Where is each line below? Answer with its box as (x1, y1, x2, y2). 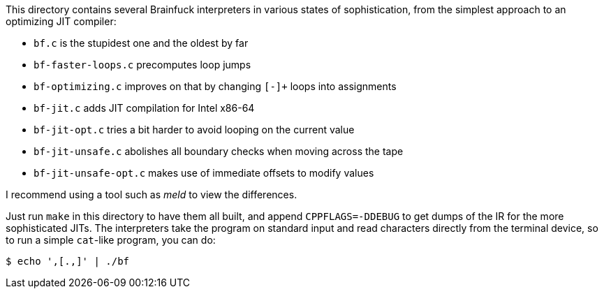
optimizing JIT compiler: (6, 15, 117, 27)
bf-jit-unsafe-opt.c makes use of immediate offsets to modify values (34, 167, 374, 179)
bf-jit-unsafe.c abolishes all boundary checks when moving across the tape (34, 145, 404, 157)
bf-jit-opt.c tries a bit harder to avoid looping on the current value (34, 124, 355, 135)
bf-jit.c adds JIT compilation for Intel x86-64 (34, 102, 255, 114)
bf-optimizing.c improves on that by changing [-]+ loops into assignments (34, 80, 397, 92)
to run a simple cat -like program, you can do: (6, 234, 216, 246)
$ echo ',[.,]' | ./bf (6, 256, 130, 267)
